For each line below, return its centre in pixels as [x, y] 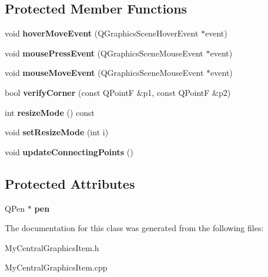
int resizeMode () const [50, 112]
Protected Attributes [70, 183]
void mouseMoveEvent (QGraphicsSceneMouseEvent [104, 73]
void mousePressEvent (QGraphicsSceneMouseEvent [104, 53]
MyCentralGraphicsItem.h [52, 247]
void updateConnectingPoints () [69, 151]
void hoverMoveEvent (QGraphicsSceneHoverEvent [102, 33]
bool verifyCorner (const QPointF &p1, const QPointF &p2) [118, 92]
